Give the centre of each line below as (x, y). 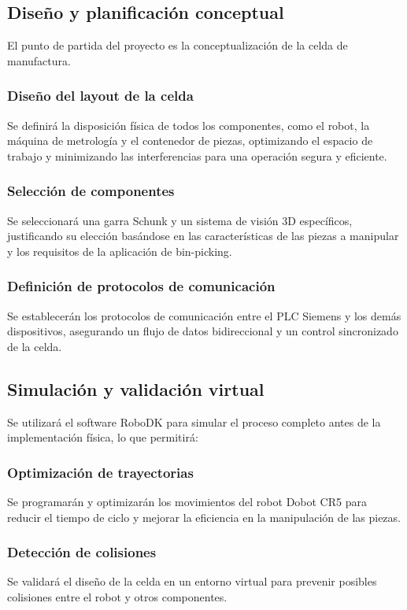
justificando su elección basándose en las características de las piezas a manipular (203, 236)
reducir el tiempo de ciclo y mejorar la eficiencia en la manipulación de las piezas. (204, 517)
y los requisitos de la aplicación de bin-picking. (120, 251)
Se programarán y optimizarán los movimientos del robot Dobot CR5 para (187, 501)
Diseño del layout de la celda (100, 96)
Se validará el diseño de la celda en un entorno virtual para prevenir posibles (192, 581)
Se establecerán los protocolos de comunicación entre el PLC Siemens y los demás (204, 315)
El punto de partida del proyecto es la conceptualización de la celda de (178, 45)
